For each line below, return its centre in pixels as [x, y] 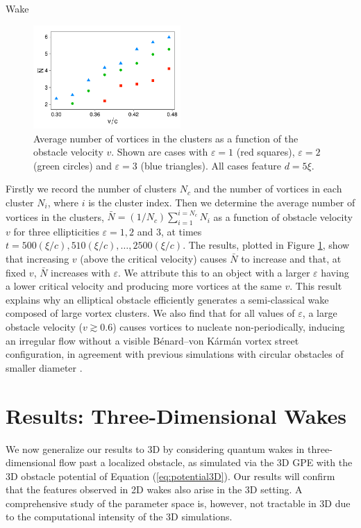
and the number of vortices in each [268, 189]
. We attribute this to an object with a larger [214, 272]
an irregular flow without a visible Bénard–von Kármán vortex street [152, 340]
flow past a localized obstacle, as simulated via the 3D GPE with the [206, 462]
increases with [81, 272]
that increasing [37, 259]
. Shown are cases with [160, 152]
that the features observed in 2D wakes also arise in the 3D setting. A [154, 489]
